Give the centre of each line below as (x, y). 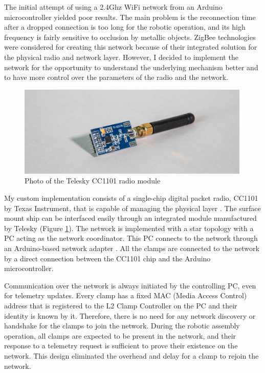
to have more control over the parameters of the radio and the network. (116, 77)
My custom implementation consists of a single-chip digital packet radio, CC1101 (131, 198)
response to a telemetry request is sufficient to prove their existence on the (121, 346)
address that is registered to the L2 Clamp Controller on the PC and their (121, 305)
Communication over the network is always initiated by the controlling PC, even (130, 285)
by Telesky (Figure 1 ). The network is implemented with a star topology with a (129, 228)
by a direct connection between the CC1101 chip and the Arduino (107, 258)
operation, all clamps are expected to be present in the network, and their (120, 335)
